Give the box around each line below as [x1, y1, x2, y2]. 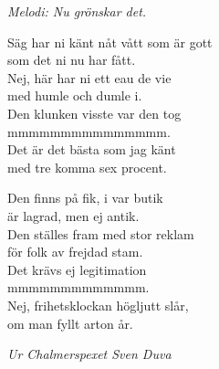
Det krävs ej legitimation [7, 259, 147, 279]
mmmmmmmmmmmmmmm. [7, 121, 171, 141]
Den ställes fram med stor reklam [7, 224, 194, 243]
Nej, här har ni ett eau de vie [7, 68, 172, 87]
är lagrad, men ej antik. [7, 206, 140, 225]
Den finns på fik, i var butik [7, 188, 163, 207]
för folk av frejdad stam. [7, 242, 143, 261]
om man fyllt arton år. [7, 313, 133, 332]
